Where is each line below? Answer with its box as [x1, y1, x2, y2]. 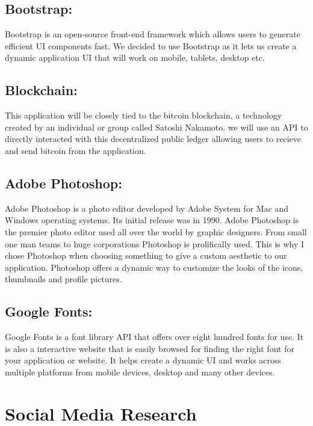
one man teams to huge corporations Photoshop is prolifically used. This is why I [5, 237, 305, 250]
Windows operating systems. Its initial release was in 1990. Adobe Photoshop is [5, 214, 299, 226]
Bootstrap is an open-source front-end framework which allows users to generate [5, 28, 300, 40]
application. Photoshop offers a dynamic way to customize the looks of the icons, [5, 261, 303, 273]
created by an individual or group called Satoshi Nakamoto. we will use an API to [5, 120, 308, 133]
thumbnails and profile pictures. [5, 273, 122, 285]
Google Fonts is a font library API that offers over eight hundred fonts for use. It [5, 330, 304, 343]
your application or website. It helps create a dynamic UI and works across [5, 354, 282, 366]
